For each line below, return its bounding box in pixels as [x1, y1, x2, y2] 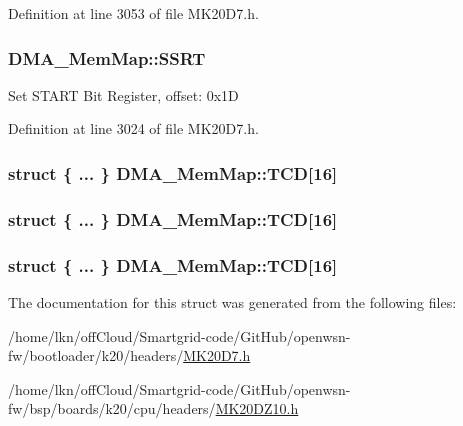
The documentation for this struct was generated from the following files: [8, 291, 457, 312]
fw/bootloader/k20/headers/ [8, 345, 184, 366]
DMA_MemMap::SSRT [8, 45, 206, 70]
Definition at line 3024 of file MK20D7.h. [8, 118, 259, 139]
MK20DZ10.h [215, 398, 299, 419]
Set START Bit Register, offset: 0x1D [8, 84, 239, 105]
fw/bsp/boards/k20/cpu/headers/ [8, 398, 216, 419]
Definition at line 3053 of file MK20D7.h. [8, 3, 259, 23]
